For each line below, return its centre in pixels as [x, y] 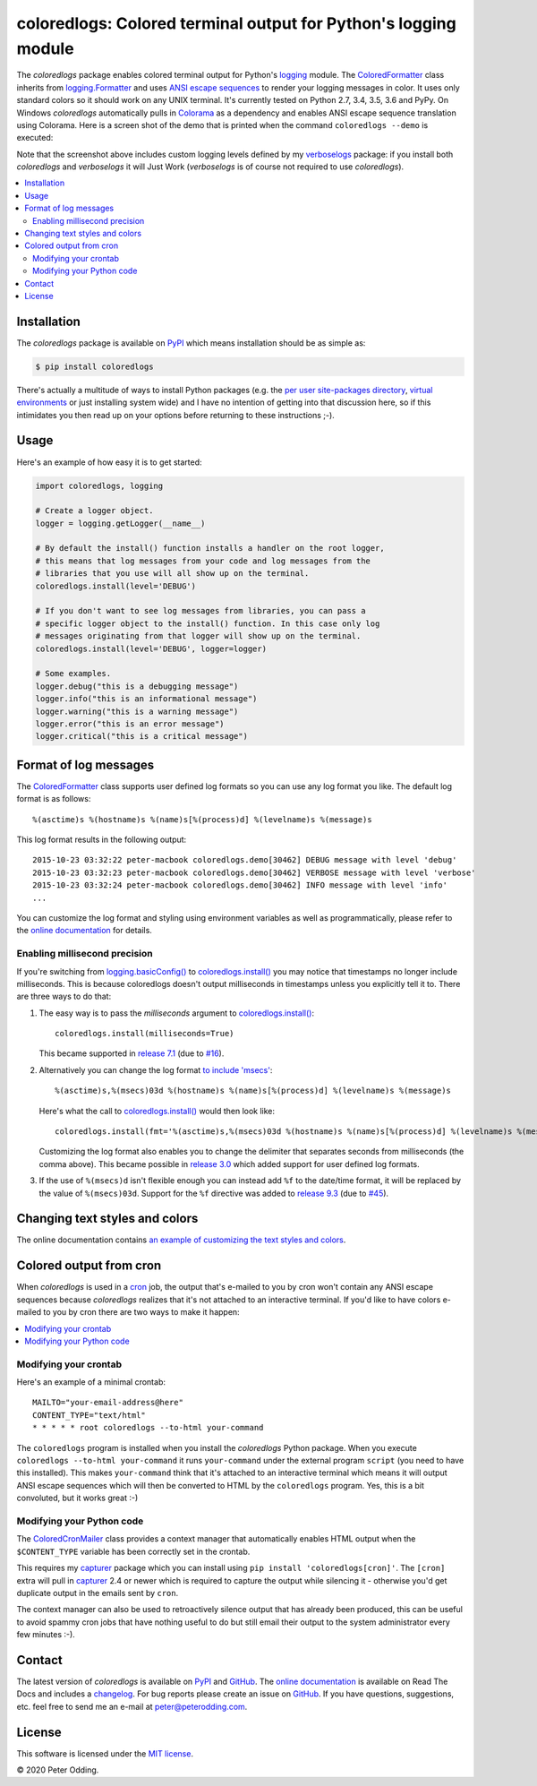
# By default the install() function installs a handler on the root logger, [210, 548]
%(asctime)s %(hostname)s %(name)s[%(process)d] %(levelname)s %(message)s [202, 819]
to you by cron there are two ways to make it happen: [142, 1312]
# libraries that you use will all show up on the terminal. [172, 574]
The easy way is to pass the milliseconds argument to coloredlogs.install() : [177, 1013]
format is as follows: [54, 799]
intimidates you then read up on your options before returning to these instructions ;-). [175, 415]
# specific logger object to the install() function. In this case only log [208, 623]
